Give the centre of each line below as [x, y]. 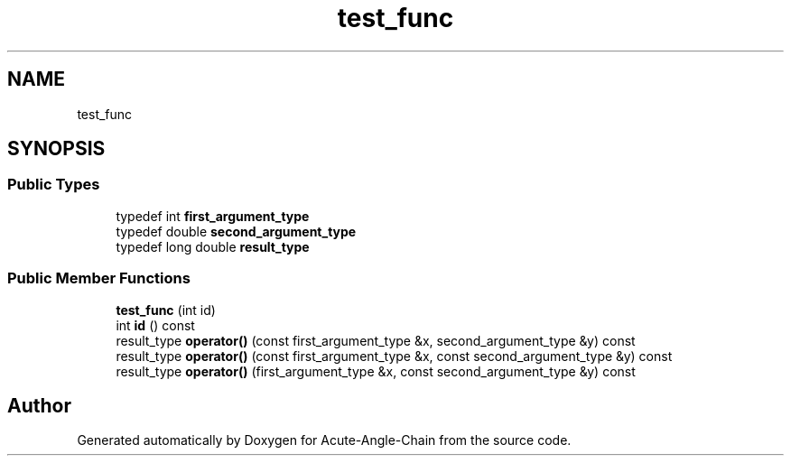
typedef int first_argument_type [213, 216]
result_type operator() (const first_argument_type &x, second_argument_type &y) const [376, 340]
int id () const [155, 325]
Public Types [54, 185]
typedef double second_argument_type [236, 231]
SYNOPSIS [56, 149]
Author [39, 405]
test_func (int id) [166, 310]
